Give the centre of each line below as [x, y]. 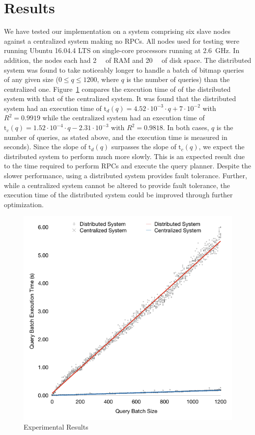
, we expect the [222, 147]
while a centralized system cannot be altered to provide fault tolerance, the [117, 185]
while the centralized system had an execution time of [124, 118]
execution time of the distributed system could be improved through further [118, 195]
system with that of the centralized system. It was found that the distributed [120, 98]
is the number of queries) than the [178, 79]
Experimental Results [56, 427]
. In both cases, [186, 127]
